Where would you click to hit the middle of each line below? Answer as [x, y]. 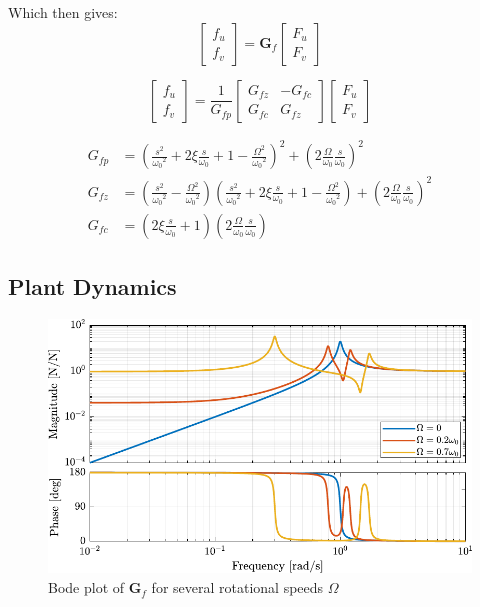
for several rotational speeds [237, 587]
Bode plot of [86, 587]
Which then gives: [63, 12]
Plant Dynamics [92, 286]
